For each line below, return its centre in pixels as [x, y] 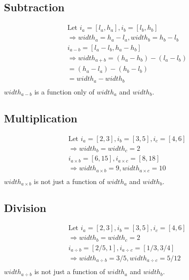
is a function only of [64, 91]
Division [25, 207]
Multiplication [41, 118]
